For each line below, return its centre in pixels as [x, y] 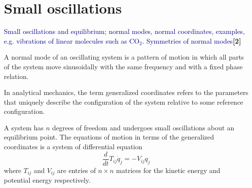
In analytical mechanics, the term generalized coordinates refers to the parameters [126, 92]
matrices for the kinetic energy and [168, 170]
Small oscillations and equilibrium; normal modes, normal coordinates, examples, [125, 31]
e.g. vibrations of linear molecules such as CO [72, 40]
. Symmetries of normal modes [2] [192, 40]
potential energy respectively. [47, 180]
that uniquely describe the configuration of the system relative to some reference [124, 102]
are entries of [76, 170]
